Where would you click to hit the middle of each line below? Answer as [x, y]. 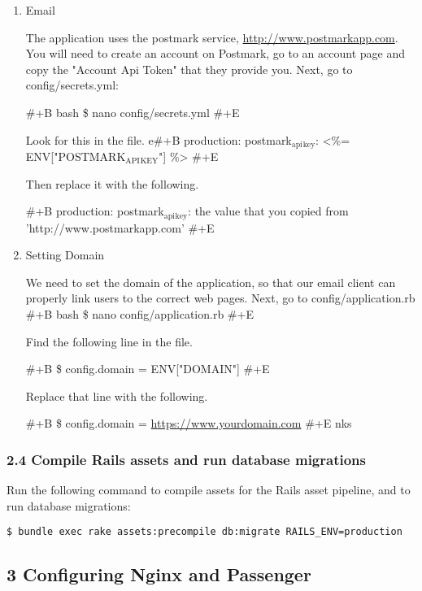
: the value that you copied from [268, 211]
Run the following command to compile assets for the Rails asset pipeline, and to [209, 490]
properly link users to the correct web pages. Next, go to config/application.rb [220, 298]
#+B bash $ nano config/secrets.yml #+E [133, 112]
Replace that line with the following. [117, 395]
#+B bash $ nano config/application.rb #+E [139, 314]
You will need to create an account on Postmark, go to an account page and [215, 53]
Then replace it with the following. [112, 183]
